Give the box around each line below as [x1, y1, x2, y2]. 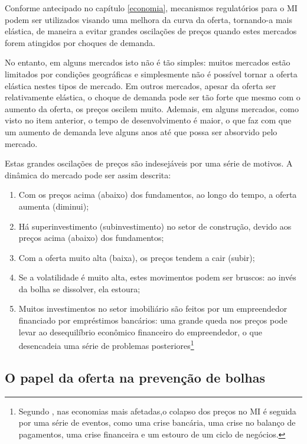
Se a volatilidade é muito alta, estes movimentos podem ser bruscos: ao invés [18, 271, 296, 283]
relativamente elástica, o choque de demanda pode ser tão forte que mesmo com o [5, 91, 301, 103]
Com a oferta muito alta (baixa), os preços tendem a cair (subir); [18, 251, 255, 263]
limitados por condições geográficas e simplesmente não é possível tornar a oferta [5, 67, 298, 80]
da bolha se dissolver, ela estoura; [18, 282, 141, 295]
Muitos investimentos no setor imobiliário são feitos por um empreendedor [18, 302, 288, 315]
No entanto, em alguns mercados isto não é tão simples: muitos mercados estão [5, 56, 290, 68]
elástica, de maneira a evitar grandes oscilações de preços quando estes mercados [5, 25, 297, 37]
